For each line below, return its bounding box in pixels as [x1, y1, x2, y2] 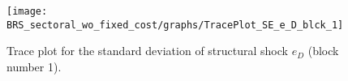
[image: [6, 6, 48, 17]
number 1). [6, 58, 62, 75]
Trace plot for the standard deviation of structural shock [6, 42, 288, 59]
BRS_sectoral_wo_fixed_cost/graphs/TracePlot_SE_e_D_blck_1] [6, 19, 344, 31]
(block [307, 42, 339, 59]
